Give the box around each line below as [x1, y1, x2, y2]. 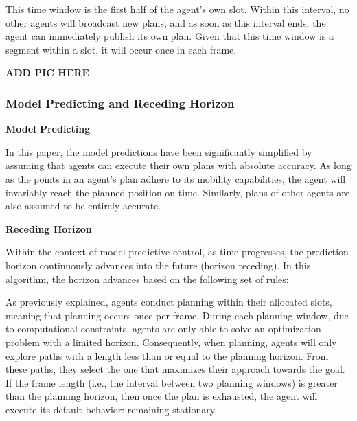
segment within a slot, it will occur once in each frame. [5, 42, 237, 56]
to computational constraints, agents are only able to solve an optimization [5, 321, 321, 336]
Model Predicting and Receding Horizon [5, 94, 235, 111]
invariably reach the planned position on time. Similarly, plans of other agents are [5, 185, 349, 199]
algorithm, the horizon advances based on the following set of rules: [5, 271, 289, 286]
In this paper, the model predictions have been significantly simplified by [5, 144, 312, 159]
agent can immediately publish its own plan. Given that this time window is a [5, 29, 334, 43]
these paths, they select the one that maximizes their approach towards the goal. [5, 362, 345, 376]
